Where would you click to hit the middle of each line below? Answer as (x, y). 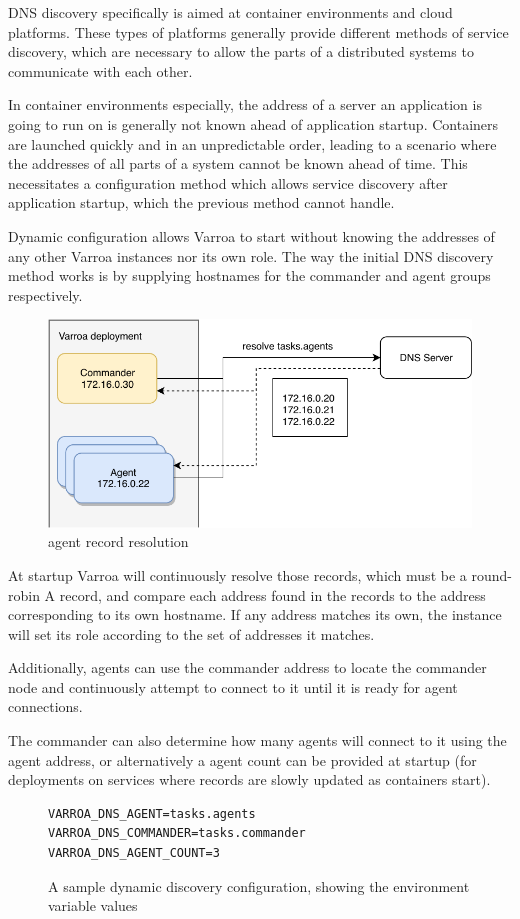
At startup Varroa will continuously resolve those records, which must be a (237, 574)
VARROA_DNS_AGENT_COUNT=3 (134, 853)
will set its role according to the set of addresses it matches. (191, 633)
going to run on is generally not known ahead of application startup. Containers (253, 123)
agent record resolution (118, 541)
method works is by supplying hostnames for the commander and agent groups (249, 275)
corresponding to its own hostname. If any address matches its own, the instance (255, 614)
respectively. (45, 294)
